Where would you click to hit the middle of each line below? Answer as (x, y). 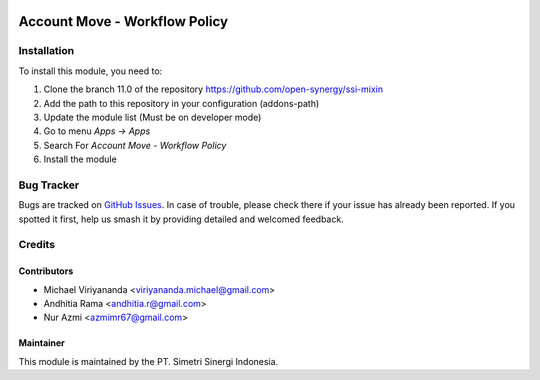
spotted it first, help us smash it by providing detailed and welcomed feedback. (181, 219)
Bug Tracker (49, 185)
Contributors (46, 271)
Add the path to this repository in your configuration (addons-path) (181, 103)
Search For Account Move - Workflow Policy (135, 145)
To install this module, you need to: (90, 71)
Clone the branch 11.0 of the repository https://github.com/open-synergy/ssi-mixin (213, 89)
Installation (46, 51)
